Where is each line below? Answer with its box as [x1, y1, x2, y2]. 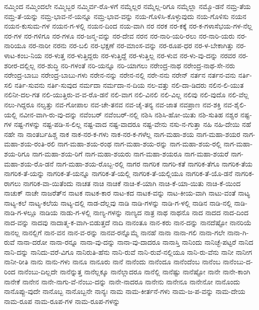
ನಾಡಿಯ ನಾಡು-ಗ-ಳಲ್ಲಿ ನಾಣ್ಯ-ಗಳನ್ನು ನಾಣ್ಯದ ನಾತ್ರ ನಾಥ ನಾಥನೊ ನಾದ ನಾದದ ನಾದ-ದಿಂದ [39, 207, 249, 218]
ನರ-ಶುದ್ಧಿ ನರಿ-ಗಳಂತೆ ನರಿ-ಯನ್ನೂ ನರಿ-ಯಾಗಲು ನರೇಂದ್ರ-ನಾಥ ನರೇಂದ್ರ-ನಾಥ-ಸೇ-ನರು [37, 60, 235, 70]
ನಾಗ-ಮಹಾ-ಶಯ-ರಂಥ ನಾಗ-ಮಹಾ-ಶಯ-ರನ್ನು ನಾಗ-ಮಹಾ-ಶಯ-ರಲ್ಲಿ [57, 138, 221, 149]
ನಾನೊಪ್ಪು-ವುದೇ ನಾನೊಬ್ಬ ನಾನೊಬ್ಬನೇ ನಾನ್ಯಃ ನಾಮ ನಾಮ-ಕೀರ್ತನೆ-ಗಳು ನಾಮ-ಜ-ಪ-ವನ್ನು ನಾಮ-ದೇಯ [4, 286, 245, 296]
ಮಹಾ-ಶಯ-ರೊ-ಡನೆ [4, 158, 54, 169]
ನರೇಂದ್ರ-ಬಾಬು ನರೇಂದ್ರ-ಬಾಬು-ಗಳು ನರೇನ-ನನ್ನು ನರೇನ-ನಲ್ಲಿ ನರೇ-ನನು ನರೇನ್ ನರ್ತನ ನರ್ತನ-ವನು [4, 70, 236, 80]
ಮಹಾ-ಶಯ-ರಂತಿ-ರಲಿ [4, 138, 55, 149]
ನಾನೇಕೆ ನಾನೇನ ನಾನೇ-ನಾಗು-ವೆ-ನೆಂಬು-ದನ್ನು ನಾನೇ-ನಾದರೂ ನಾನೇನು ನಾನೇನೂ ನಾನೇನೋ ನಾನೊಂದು [4, 276, 240, 286]
